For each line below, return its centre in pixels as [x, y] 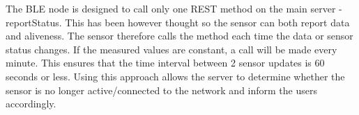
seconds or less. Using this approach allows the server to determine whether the [175, 76]
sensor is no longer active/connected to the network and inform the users [161, 90]
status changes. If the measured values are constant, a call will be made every [171, 49]
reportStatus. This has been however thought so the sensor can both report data [178, 22]
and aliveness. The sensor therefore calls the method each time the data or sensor [179, 36]
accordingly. [31, 104]
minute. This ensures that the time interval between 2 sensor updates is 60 [165, 63]
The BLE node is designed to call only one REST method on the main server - [174, 8]
